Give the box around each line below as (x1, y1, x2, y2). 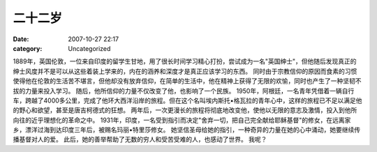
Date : (13, 35, 29, 43)
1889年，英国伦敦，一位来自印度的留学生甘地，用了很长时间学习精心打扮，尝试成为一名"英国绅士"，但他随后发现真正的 (13, 57, 357, 66)
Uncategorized (68, 44, 111, 52)
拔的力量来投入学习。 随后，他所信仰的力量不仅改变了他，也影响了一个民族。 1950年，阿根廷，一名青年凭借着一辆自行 (13, 86, 355, 95)
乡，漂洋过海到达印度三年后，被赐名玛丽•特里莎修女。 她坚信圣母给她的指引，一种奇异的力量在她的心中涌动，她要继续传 (13, 126, 361, 134)
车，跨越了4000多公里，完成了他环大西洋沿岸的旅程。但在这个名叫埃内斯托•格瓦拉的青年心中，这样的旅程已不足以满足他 (13, 96, 362, 105)
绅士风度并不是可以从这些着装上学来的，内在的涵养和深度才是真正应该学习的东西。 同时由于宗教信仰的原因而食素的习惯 (13, 67, 357, 75)
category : (13, 44, 43, 52)
